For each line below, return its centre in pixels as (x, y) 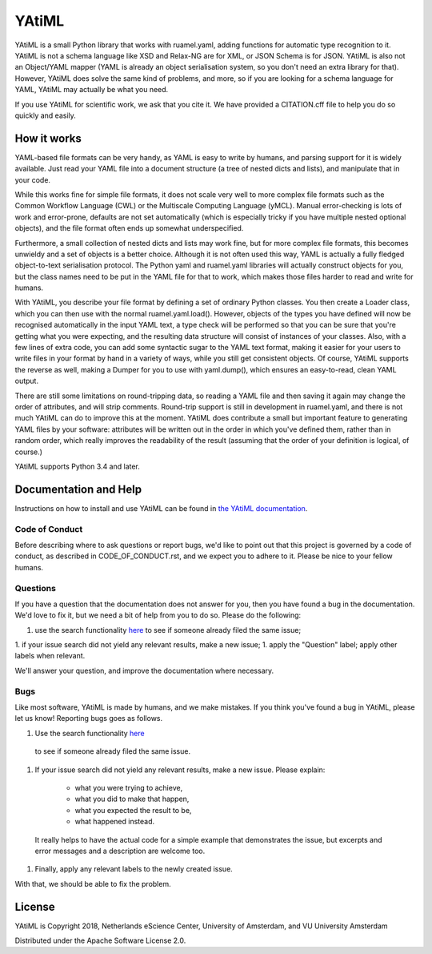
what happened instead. (115, 822)
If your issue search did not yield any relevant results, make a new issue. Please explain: (180, 770)
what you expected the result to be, (133, 810)
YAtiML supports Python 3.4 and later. (77, 466)
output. (27, 381)
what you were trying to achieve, (129, 787)
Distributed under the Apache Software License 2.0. (100, 940)
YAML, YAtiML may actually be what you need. (92, 90)
